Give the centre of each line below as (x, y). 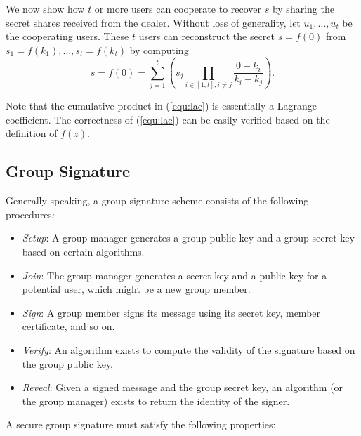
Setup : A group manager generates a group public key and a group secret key (188, 238)
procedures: (30, 214)
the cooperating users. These (67, 36)
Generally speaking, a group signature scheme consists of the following (157, 200)
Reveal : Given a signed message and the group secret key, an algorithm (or (183, 387)
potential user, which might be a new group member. (136, 289)
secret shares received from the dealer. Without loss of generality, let (153, 22)
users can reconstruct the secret (207, 36)
